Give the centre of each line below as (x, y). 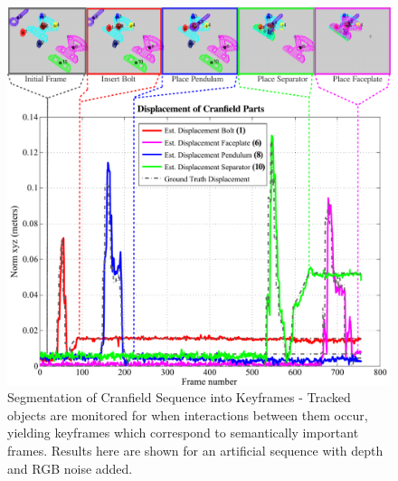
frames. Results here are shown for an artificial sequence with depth (195, 450)
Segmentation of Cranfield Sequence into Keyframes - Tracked (179, 397)
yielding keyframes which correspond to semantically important (183, 433)
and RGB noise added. (70, 468)
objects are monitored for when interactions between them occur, (188, 414)
